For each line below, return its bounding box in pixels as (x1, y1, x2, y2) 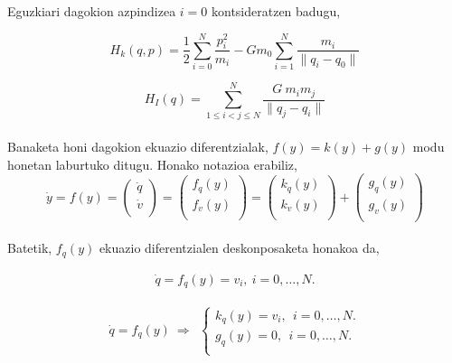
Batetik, (7, 238, 52, 257)
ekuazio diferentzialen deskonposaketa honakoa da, (99, 238, 380, 257)
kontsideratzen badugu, (211, 2, 341, 20)
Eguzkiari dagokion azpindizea (7, 2, 176, 20)
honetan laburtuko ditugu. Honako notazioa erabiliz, (7, 154, 297, 173)
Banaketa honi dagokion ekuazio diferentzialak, (7, 136, 268, 155)
